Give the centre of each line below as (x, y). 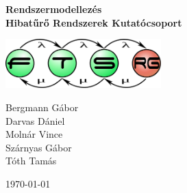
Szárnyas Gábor (39, 147)
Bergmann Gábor (42, 107)
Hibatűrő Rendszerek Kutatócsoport (94, 22)
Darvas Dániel (35, 120)
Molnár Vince (34, 134)
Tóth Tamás (31, 161)
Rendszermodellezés (54, 9)
